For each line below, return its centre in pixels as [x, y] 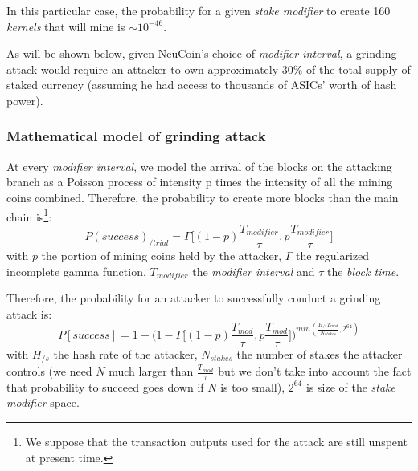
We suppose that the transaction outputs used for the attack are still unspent [216, 442]
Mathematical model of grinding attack [136, 136]
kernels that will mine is [66, 26]
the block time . [363, 271]
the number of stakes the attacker [320, 353]
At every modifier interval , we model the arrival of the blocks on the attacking [199, 166]
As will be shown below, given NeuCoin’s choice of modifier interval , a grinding [202, 53]
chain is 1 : [29, 215]
